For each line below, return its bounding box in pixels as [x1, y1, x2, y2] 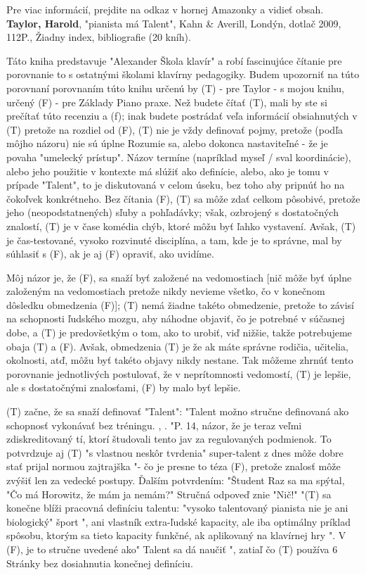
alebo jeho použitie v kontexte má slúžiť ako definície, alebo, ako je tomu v [6, 163, 329, 178]
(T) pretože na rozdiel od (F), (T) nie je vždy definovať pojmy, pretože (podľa [6, 122, 344, 137]
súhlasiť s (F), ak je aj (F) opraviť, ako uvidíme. [6, 246, 214, 261]
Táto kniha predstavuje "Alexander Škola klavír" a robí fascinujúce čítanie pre [6, 53, 342, 68]
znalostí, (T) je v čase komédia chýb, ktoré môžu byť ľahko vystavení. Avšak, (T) [6, 218, 356, 233]
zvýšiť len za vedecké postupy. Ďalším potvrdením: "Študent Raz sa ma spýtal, [6, 473, 345, 487]
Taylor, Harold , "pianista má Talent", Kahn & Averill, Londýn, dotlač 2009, [6, 15, 341, 30]
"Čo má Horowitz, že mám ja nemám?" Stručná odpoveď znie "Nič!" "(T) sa [6, 486, 332, 501]
